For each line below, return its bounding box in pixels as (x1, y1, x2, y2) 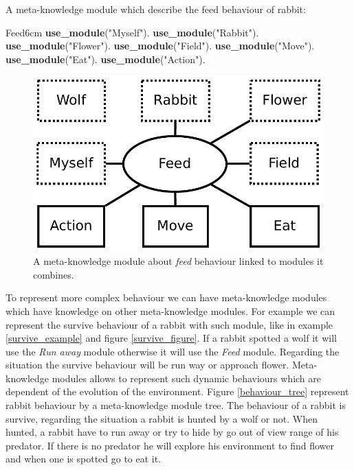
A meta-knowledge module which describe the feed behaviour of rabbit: (5, 2, 306, 16)
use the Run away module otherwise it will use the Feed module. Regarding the (5, 344, 340, 358)
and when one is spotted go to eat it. (5, 451, 162, 466)
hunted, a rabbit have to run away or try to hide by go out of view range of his (5, 425, 339, 439)
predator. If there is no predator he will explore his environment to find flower (5, 438, 335, 452)
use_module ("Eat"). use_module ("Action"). (5, 51, 206, 66)
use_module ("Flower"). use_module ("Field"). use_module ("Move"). (5, 38, 315, 53)
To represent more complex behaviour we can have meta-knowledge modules (5, 290, 327, 305)
